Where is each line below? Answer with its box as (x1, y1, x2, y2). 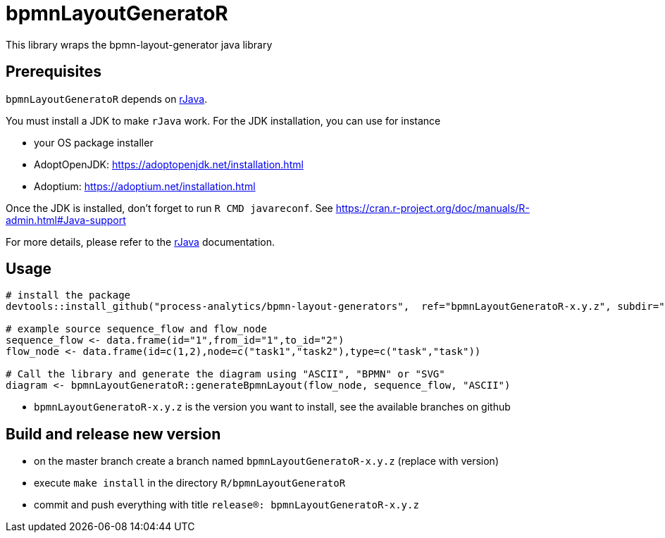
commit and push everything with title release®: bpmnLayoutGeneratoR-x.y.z (34, 499, 419, 511)
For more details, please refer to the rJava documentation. (6, 235, 275, 248)
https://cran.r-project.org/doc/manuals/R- (335, 201, 530, 214)
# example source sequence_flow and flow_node (6, 323, 267, 335)
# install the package (6, 289, 131, 301)
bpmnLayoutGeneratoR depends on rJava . (6, 92, 208, 105)
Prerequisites (6, 63, 101, 81)
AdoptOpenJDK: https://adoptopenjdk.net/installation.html (34, 158, 304, 170)
